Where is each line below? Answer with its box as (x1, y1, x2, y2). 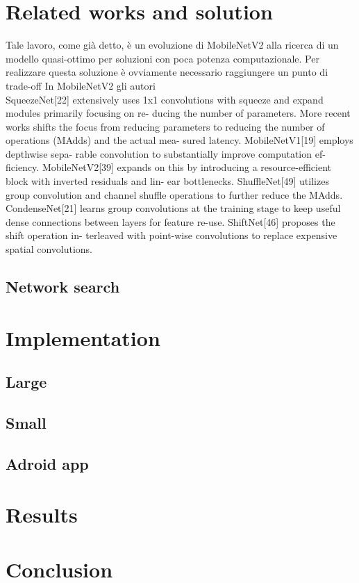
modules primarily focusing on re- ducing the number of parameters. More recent (6, 106, 351, 120)
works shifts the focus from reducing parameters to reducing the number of (6, 119, 325, 133)
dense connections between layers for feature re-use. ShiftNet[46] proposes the (6, 214, 335, 229)
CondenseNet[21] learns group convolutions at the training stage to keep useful (6, 201, 341, 215)
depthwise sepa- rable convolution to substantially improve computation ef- (6, 146, 326, 161)
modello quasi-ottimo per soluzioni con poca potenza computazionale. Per (6, 51, 319, 65)
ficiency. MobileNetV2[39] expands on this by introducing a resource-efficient (6, 160, 331, 174)
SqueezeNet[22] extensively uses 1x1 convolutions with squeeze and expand (6, 92, 324, 106)
